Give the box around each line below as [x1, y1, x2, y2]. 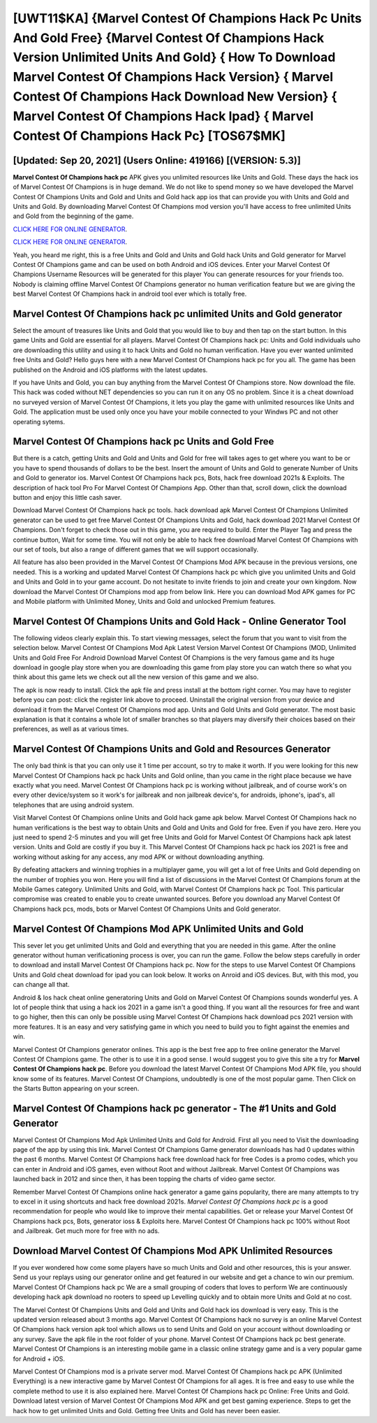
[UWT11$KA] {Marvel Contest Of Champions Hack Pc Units [13, 10, 362, 26]
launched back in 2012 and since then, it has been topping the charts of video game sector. [13, 1175, 276, 1183]
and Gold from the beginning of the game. [13, 212, 134, 220]
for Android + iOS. [13, 1355, 66, 1363]
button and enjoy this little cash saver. [13, 493, 122, 502]
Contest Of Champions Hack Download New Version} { [13, 88, 338, 104]
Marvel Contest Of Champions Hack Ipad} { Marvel [13, 108, 314, 124]
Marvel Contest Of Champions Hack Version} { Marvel [13, 69, 334, 85]
